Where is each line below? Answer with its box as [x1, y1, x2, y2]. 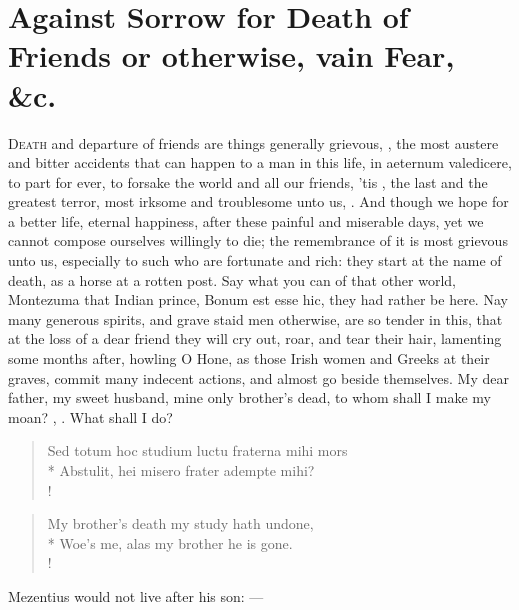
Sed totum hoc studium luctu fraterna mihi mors [47, 440, 348, 461]
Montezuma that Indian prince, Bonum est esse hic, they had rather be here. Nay [8, 289, 508, 310]
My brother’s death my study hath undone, [47, 513, 314, 534]
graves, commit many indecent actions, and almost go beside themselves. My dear [8, 367, 509, 388]
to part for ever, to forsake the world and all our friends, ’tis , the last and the [8, 171, 488, 192]
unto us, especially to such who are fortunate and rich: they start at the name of [8, 250, 502, 271]
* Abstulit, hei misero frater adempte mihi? [47, 460, 315, 480]
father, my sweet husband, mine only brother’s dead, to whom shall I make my [8, 387, 492, 408]
